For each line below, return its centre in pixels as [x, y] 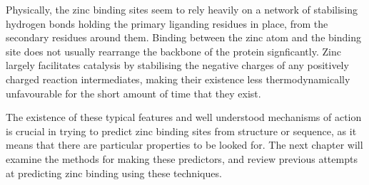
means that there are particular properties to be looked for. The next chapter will [184, 145]
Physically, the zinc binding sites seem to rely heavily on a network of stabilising [182, 9]
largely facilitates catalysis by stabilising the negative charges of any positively [177, 65]
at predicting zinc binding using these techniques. [114, 173]
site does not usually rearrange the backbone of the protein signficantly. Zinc [173, 51]
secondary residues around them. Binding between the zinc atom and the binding [183, 37]
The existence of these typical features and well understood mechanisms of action [184, 117]
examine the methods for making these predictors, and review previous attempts [182, 158]
